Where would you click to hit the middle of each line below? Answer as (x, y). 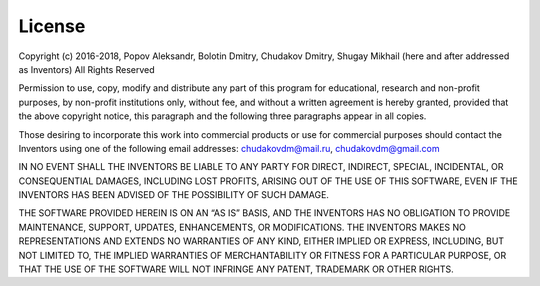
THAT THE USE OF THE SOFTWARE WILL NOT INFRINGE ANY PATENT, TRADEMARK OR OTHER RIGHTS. (236, 269)
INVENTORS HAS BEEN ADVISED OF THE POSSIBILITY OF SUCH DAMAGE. (174, 195)
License (52, 26)
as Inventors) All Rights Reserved (86, 69)
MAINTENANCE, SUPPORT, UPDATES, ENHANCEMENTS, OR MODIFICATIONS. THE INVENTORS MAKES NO (242, 227)
